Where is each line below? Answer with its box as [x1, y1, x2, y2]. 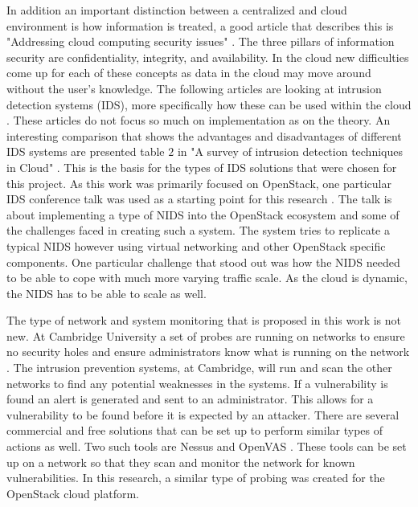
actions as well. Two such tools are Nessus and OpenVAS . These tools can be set [6, 438, 407, 455]
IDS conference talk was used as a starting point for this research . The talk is [6, 190, 392, 207]
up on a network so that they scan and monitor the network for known [6, 453, 355, 470]
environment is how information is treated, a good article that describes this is [6, 17, 394, 34]
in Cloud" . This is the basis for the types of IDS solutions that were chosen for [6, 158, 397, 175]
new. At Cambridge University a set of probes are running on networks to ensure [6, 327, 405, 344]
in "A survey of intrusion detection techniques [177, 143, 403, 160]
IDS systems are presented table [6, 143, 165, 160]
